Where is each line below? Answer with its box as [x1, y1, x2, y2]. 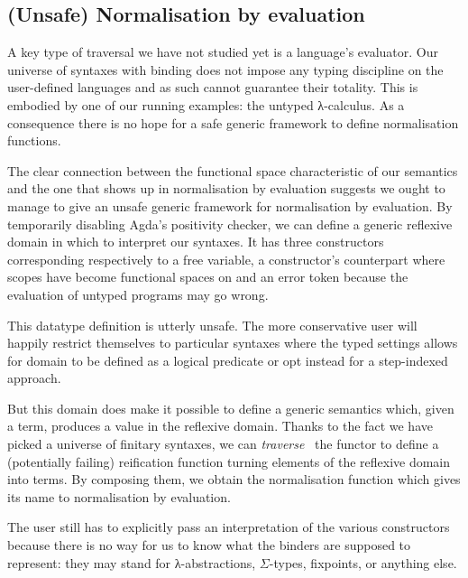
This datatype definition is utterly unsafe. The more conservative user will [7, 315, 418, 334]
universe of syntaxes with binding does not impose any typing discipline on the [7, 60, 444, 79]
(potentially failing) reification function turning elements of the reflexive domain [7, 452, 451, 471]
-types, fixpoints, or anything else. [269, 553, 457, 572]
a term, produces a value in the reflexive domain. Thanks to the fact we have [7, 416, 433, 435]
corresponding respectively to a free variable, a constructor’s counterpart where [7, 249, 445, 268]
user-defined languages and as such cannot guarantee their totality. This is [7, 78, 418, 97]
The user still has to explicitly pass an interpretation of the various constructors [7, 517, 450, 536]
